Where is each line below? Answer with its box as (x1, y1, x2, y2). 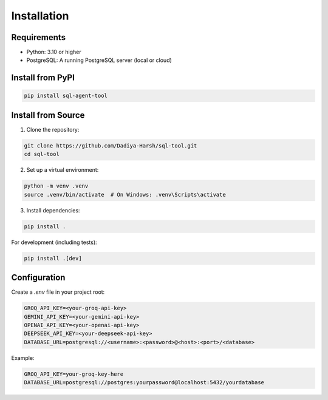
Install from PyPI (11, 73, 75, 83)
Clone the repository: (26, 126, 80, 133)
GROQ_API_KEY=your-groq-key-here (24, 370, 124, 378)
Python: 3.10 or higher (26, 49, 81, 56)
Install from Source (11, 110, 85, 120)
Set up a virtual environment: (26, 166, 99, 174)
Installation (11, 9, 69, 22)
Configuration (11, 273, 66, 283)
